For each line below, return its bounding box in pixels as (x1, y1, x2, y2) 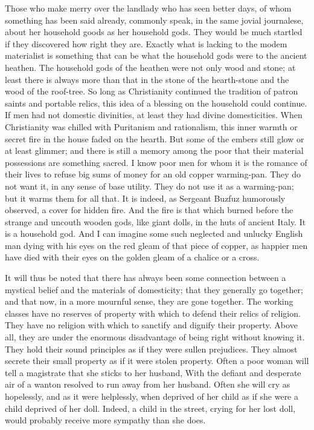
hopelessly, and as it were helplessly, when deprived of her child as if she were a (5, 390, 298, 402)
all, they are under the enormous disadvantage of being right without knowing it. (5, 331, 305, 343)
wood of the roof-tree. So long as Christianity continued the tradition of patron (5, 85, 298, 98)
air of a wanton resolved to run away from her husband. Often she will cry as (5, 378, 290, 391)
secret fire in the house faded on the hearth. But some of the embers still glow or (5, 132, 304, 145)
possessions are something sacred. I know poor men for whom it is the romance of (5, 156, 307, 168)
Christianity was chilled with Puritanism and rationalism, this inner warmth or (5, 120, 298, 133)
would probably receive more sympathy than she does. (5, 414, 206, 426)
